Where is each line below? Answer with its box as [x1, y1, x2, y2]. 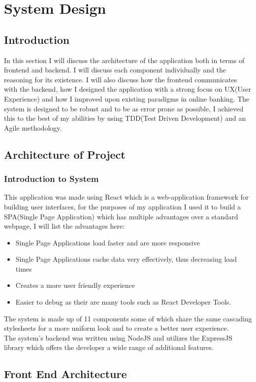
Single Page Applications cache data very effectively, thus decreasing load [15, 254, 237, 264]
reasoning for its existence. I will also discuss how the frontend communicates [4, 74, 237, 84]
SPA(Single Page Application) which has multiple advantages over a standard [4, 211, 238, 221]
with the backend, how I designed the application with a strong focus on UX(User [4, 84, 252, 94]
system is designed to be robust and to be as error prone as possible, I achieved [4, 103, 244, 113]
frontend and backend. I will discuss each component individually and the [4, 65, 226, 75]
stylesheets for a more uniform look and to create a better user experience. [4, 323, 229, 333]
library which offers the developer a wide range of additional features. [4, 342, 214, 352]
